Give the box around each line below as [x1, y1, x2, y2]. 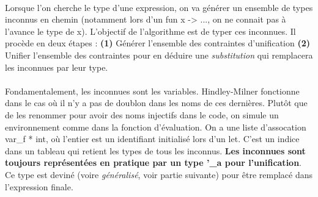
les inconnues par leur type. [5, 60, 108, 73]
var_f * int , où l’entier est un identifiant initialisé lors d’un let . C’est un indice [5, 132, 300, 145]
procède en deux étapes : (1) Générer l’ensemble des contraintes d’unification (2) [5, 37, 311, 49]
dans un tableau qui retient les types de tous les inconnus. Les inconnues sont [5, 144, 306, 157]
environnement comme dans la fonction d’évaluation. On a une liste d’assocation [5, 120, 306, 133]
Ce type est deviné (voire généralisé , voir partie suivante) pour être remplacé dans [5, 168, 312, 181]
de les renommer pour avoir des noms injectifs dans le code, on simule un [5, 108, 279, 121]
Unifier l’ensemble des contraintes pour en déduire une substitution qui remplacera [5, 48, 313, 61]
